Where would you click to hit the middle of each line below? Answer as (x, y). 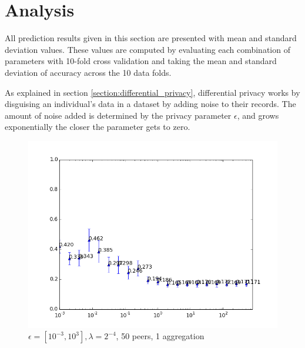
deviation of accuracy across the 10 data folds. (88, 72)
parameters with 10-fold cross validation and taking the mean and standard (141, 61)
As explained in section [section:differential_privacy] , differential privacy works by (152, 92)
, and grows (258, 115)
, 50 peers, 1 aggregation (160, 336)
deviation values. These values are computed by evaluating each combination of (148, 49)
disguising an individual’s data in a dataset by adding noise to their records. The (150, 104)
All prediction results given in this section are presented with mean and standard (151, 38)
